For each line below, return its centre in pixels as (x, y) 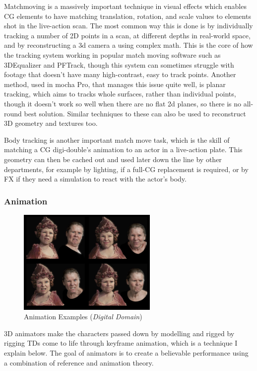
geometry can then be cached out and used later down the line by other (113, 159)
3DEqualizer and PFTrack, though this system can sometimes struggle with (119, 64)
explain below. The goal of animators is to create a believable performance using (126, 353)
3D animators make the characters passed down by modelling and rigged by (119, 333)
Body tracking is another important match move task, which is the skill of (117, 139)
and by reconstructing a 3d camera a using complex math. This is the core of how (128, 45)
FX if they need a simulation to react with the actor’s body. (95, 179)
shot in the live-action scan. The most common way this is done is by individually (128, 26)
